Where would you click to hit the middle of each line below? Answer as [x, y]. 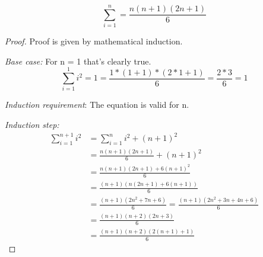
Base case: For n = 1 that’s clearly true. [78, 61]
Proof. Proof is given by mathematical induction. [94, 41]
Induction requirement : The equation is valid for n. [97, 105]
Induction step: [32, 125]
